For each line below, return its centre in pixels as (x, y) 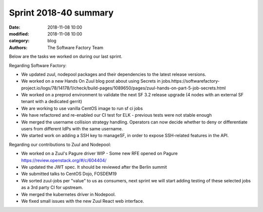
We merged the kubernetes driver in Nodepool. (68, 194)
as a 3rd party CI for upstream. (52, 188)
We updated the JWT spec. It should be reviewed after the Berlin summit (94, 167)
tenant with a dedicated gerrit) (52, 102)
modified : (19, 34)
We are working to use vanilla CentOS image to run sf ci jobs (82, 108)
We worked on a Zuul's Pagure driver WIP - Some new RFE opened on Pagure (99, 154)
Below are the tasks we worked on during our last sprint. (66, 56)
